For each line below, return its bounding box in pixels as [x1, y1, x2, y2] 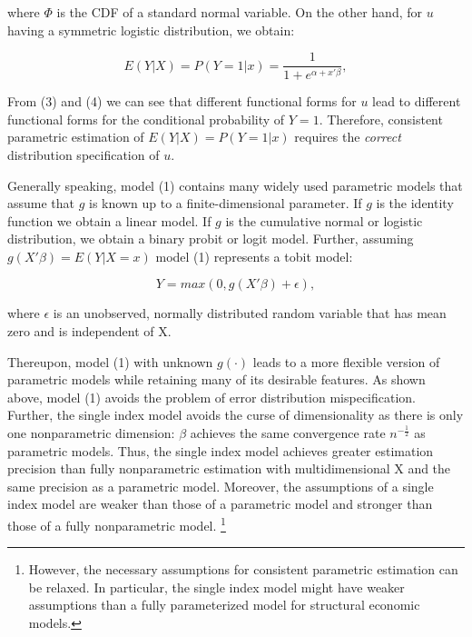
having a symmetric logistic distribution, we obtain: [7, 20, 295, 39]
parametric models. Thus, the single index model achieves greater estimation [7, 441, 434, 460]
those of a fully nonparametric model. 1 [7, 513, 226, 534]
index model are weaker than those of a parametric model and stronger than [7, 494, 433, 513]
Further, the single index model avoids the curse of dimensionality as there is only [7, 405, 464, 424]
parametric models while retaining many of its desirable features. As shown [7, 370, 426, 389]
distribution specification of [7, 144, 160, 164]
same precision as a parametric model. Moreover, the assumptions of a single [7, 476, 434, 495]
